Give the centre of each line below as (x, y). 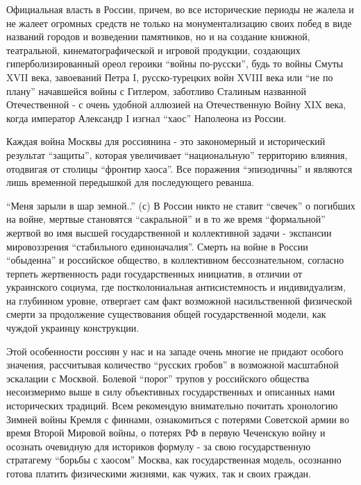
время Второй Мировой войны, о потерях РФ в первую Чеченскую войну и (166, 433)
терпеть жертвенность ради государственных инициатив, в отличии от (154, 273)
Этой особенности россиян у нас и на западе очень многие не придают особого (175, 351)
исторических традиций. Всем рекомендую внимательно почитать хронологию (172, 406)
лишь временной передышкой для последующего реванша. (130, 182)
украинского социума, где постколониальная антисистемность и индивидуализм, (176, 287)
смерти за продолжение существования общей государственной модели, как (166, 314)
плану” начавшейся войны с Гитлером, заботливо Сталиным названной (157, 91)
